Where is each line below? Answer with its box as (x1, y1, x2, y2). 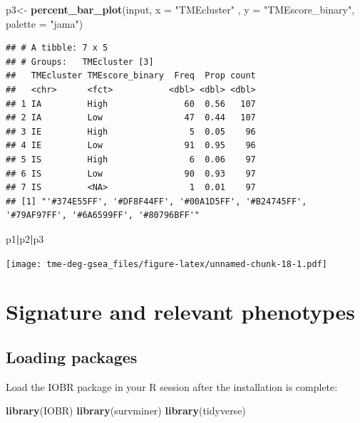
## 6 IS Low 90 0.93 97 (6, 168, 256, 179)
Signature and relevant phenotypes (6, 297, 356, 326)
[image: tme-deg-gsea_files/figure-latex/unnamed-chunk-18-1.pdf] (6, 258, 328, 269)
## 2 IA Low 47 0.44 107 (6, 113, 256, 123)
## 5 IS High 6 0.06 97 (6, 154, 256, 164)
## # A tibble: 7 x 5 (6, 43, 108, 53)
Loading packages (6, 345, 138, 367)
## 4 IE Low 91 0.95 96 (6, 140, 256, 151)
